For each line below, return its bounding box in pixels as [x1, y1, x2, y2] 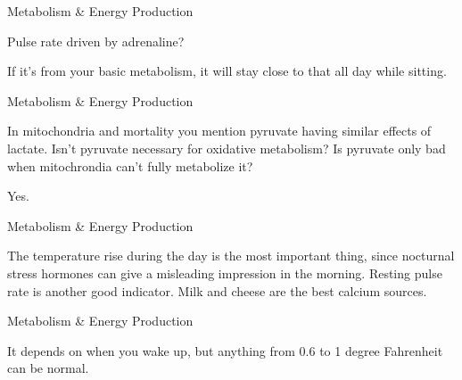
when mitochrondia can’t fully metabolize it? [7, 156, 253, 175]
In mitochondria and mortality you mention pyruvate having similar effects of [7, 121, 432, 140]
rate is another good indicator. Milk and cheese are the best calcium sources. [7, 281, 427, 300]
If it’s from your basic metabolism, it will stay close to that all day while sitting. [7, 62, 447, 80]
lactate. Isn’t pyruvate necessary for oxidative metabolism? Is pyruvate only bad [7, 138, 446, 157]
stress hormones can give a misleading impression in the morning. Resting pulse [7, 263, 442, 282]
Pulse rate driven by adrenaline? [7, 31, 185, 50]
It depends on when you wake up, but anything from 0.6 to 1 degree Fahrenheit [7, 341, 443, 359]
